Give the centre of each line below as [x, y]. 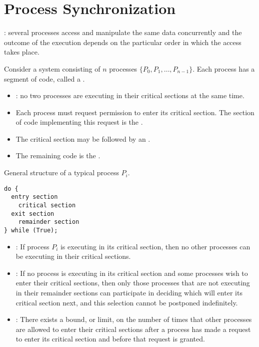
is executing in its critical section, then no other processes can [155, 246]
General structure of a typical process [61, 172]
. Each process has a [224, 68]
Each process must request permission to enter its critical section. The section [135, 112]
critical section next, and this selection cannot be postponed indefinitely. [127, 302]
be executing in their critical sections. [73, 256]
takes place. [22, 52]
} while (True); [31, 230]
